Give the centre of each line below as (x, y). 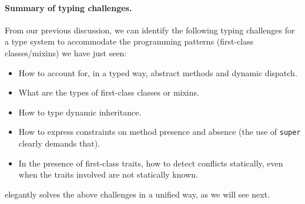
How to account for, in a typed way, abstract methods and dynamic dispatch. (158, 72)
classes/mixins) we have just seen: (66, 52)
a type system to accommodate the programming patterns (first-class (129, 41)
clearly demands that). (59, 143)
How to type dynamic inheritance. (80, 112)
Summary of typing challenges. (68, 7)
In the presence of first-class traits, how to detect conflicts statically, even (151, 163)
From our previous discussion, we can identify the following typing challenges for (150, 30)
